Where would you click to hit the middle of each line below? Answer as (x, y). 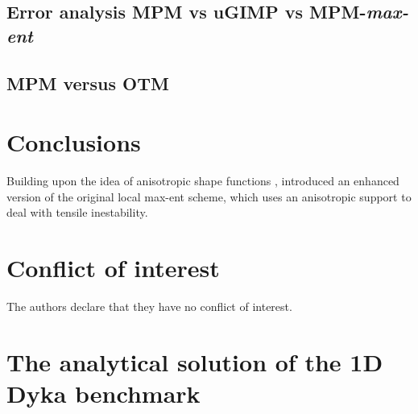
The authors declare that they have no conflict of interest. (149, 306)
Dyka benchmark (103, 393)
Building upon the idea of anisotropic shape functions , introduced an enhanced (203, 181)
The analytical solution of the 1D (195, 361)
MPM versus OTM (88, 83)
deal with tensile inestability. (77, 212)
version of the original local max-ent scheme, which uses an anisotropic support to (209, 196)
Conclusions (74, 142)
